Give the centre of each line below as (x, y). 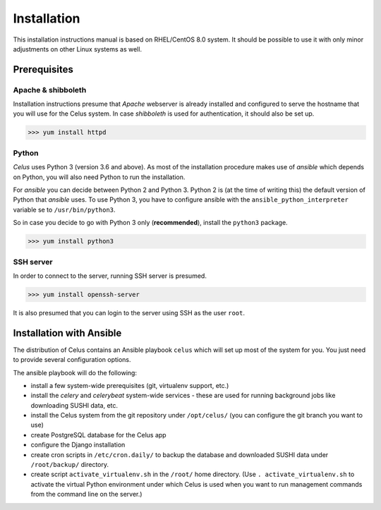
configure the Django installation (78, 445)
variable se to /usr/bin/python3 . (64, 210)
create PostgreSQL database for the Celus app (98, 435)
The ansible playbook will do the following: (75, 372)
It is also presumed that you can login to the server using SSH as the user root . (129, 312)
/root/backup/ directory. (70, 465)
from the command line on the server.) (86, 494)
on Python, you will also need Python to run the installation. (99, 177)
